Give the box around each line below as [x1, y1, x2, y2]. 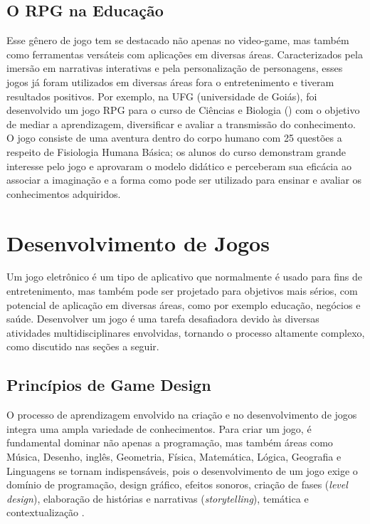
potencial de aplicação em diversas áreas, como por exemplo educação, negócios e [6, 297, 361, 312]
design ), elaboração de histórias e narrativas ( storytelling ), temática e [6, 491, 309, 505]
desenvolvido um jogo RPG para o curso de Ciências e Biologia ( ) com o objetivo [6, 103, 360, 117]
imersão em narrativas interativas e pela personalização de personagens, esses [6, 61, 343, 75]
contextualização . [6, 505, 85, 520]
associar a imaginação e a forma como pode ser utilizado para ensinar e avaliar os [6, 172, 362, 187]
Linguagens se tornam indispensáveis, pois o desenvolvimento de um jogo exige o [6, 463, 358, 478]
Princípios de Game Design [6, 374, 211, 396]
